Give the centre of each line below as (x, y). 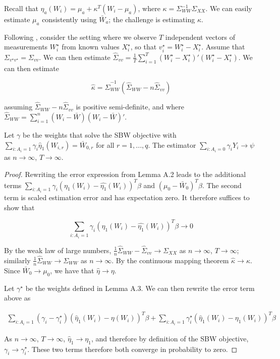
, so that (144, 47)
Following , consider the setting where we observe (80, 37)
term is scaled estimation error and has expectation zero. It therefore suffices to (127, 197)
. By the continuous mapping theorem (170, 260)
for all (105, 144)
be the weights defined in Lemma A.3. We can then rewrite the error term (140, 288)
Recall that (21, 8)
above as (17, 298)
